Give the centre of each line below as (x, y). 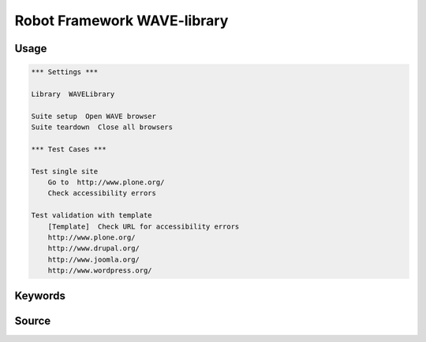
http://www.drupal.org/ (93, 249)
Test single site (65, 171)
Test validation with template (92, 216)
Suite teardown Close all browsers (102, 127)
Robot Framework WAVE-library (121, 20)
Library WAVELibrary (73, 94)
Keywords (40, 296)
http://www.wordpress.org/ (100, 271)
